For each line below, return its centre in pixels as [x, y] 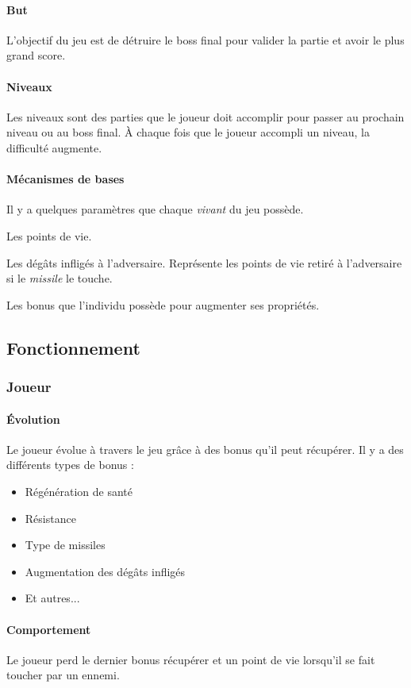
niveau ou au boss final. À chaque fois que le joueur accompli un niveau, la [188, 132]
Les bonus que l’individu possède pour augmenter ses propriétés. [163, 304]
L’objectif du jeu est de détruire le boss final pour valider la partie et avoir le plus [205, 39]
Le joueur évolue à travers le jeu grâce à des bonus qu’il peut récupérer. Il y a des [205, 449]
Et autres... [52, 598]
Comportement [49, 629]
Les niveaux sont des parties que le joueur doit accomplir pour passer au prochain [205, 116]
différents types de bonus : [70, 465]
